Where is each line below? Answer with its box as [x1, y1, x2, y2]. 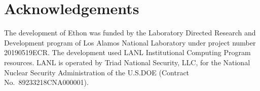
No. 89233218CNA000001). [4, 77, 89, 87]
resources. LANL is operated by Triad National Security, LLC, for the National [4, 57, 250, 67]
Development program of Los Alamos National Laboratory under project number [4, 37, 256, 48]
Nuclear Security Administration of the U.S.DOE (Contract [4, 67, 190, 77]
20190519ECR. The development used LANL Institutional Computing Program [4, 47, 251, 58]
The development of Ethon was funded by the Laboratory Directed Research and [4, 27, 256, 38]
